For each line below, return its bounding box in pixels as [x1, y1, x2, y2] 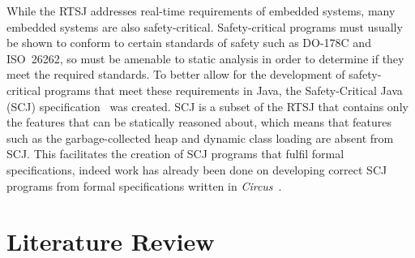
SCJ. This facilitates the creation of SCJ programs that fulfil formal [6, 145, 344, 162]
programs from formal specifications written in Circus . [6, 177, 282, 194]
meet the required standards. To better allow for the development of [6, 66, 345, 83]
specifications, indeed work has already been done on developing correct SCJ [6, 161, 387, 178]
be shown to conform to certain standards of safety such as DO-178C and [6, 34, 371, 51]
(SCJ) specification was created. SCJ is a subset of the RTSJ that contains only [6, 97, 409, 114]
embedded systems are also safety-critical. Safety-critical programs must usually [6, 18, 403, 35]
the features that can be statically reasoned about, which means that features [6, 114, 391, 131]
